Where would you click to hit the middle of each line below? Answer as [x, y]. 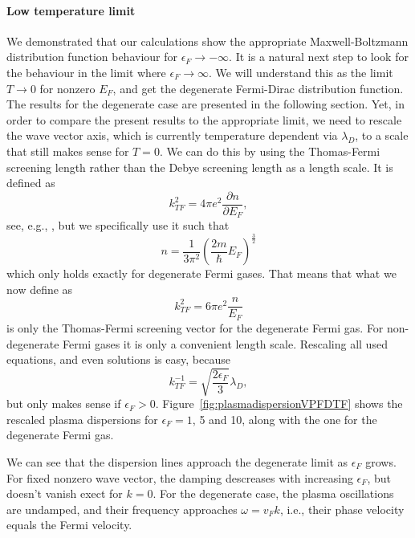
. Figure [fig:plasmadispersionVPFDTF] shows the [279, 403]
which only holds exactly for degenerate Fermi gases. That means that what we [201, 273]
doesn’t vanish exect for [65, 493]
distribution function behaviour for [92, 57]
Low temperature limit [71, 10]
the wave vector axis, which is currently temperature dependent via [172, 135]
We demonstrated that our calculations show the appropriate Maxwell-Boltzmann [207, 41]
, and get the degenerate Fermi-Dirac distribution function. [258, 88]
